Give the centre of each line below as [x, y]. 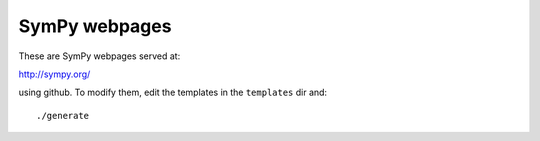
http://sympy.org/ [54, 74]
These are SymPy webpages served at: [99, 56]
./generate [63, 115]
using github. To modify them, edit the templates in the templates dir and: [173, 92]
